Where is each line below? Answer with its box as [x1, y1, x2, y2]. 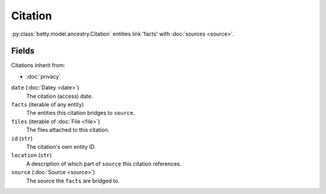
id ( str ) [11, 135, 33, 142]
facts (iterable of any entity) [11, 101, 84, 108]
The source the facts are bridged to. [26, 177, 120, 184]
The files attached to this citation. [26, 126, 110, 134]
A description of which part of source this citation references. [26, 160, 182, 167]
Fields [11, 46, 35, 56]
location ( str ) [11, 152, 52, 159]
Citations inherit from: [11, 62, 66, 69]
